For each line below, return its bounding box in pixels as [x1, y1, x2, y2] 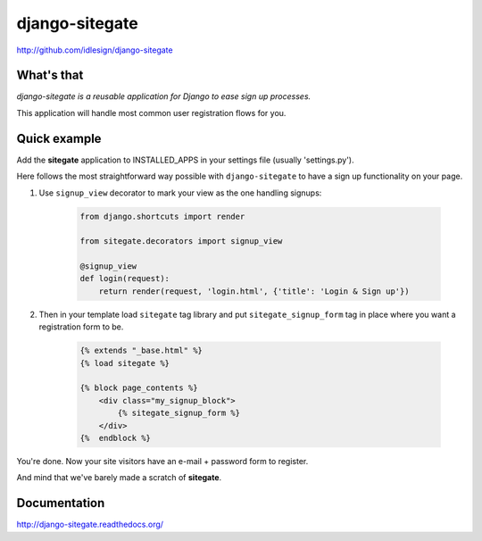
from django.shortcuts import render [79, 211, 245, 221]
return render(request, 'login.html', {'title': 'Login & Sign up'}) [98, 286, 410, 296]
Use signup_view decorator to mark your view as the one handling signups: [38, 187, 322, 198]
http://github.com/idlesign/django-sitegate [16, 45, 173, 55]
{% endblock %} [79, 433, 152, 443]
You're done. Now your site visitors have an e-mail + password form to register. [16, 455, 309, 466]
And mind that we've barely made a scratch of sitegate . [16, 472, 222, 483]
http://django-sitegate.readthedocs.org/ [16, 519, 164, 530]
